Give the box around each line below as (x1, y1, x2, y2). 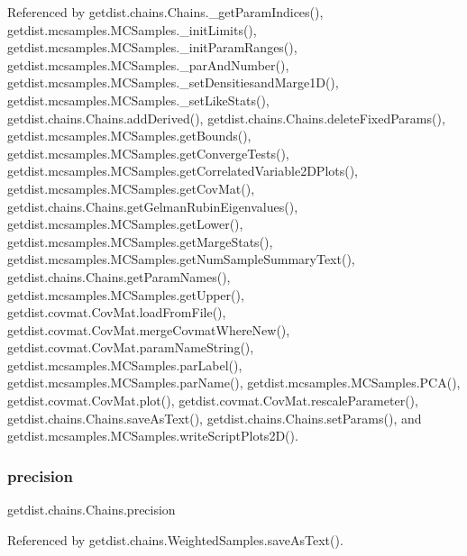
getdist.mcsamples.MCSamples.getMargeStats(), (7, 232, 273, 251)
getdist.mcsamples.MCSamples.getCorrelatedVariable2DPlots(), (7, 161, 359, 180)
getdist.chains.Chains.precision (7, 500, 176, 519)
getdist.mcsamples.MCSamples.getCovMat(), (7, 178, 255, 197)
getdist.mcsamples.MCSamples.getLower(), (7, 214, 243, 233)
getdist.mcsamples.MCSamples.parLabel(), (7, 355, 243, 374)
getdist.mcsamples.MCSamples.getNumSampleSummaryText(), (7, 250, 355, 269)
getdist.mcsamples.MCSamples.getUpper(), (7, 285, 244, 304)
